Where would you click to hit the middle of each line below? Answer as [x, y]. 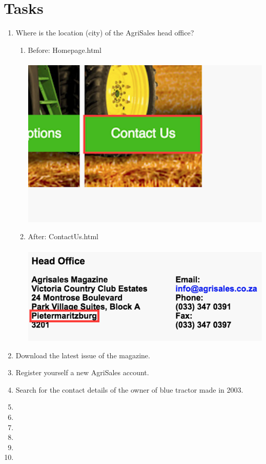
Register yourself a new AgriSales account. [82, 372]
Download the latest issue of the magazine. [83, 355]
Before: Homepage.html [65, 50]
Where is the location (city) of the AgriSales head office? [105, 33]
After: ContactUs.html [63, 236]
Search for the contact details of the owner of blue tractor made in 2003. [129, 389]
